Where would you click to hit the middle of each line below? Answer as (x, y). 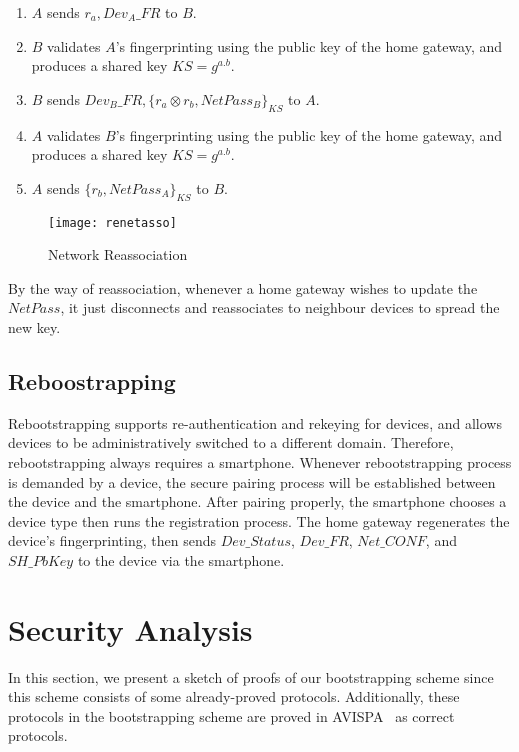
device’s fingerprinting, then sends (112, 540)
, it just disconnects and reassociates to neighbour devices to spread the (280, 307)
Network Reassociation (118, 254)
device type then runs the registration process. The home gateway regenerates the (259, 520)
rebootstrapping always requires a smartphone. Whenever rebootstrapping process (260, 461)
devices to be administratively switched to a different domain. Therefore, (231, 442)
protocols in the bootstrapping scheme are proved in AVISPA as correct (231, 715)
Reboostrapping (92, 380)
